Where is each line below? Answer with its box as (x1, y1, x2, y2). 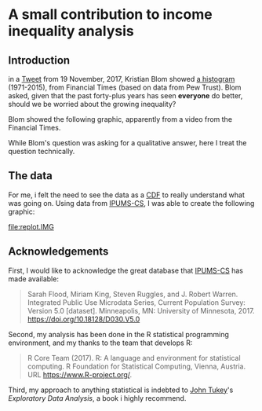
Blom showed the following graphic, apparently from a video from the (8, 115, 233, 123)
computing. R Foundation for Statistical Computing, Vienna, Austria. (27, 361, 246, 371)
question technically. (8, 147, 75, 156)
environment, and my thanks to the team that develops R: (8, 338, 193, 347)
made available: (8, 273, 59, 284)
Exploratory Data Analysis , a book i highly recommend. (8, 393, 187, 402)
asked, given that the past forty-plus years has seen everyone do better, (8, 91, 243, 100)
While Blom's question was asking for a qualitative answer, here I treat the (8, 138, 247, 147)
